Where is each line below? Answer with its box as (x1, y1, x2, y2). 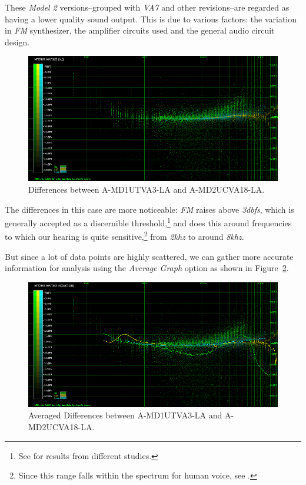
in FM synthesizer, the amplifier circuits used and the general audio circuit (5, 24, 275, 37)
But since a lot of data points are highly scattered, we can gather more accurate (5, 250, 294, 262)
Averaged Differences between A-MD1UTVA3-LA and (28, 409, 222, 421)
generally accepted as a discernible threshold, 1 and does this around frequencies (5, 215, 292, 229)
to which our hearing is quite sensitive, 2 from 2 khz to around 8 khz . (5, 229, 244, 243)
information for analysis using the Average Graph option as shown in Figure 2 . (5, 262, 289, 274)
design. (5, 35, 30, 48)
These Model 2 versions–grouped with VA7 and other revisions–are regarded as (5, 1, 290, 13)
